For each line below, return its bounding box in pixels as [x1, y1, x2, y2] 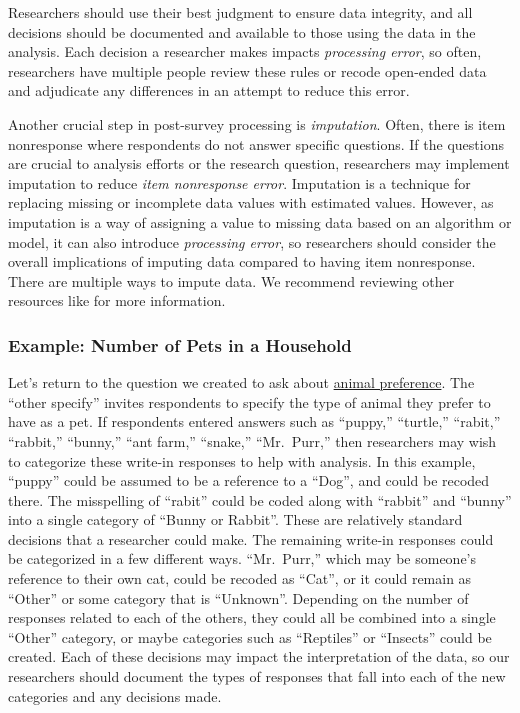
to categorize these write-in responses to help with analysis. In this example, [8, 450, 476, 471]
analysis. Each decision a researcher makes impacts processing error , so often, [8, 41, 482, 62]
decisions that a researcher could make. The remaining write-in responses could [8, 528, 494, 549]
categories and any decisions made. [8, 685, 222, 706]
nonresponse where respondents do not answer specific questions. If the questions [8, 133, 504, 154]
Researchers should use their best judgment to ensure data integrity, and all [8, 2, 473, 22]
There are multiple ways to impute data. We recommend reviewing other [8, 270, 455, 291]
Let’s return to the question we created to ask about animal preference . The [8, 372, 475, 393]
